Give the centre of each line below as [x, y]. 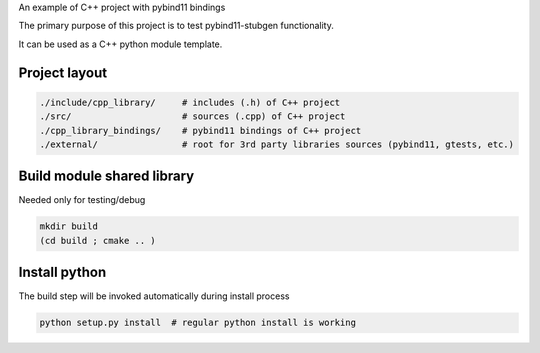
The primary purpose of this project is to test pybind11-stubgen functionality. [176, 26]
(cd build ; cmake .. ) [98, 240]
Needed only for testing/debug [82, 200]
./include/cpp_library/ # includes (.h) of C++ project [190, 102]
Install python [62, 272]
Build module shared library [106, 176]
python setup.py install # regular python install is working [198, 323]
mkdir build [69, 226]
